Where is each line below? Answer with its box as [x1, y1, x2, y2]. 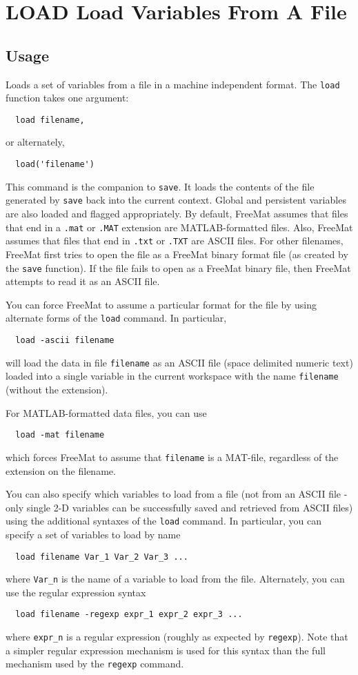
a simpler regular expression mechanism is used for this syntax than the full [6, 643, 326, 657]
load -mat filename [15, 430, 105, 440]
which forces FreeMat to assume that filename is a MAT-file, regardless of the [6, 449, 339, 464]
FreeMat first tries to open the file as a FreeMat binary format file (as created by [6, 246, 348, 261]
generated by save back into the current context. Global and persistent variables [6, 193, 346, 207]
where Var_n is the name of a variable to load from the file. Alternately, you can [6, 571, 345, 586]
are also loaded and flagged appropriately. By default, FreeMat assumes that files [6, 206, 348, 221]
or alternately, [6, 135, 65, 149]
